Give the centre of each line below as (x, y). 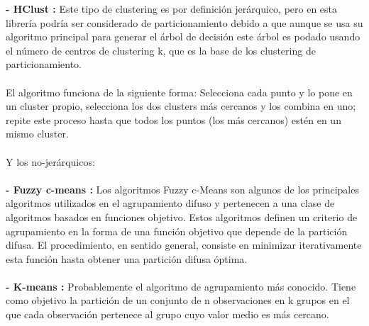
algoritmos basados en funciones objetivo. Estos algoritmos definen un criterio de (182, 217)
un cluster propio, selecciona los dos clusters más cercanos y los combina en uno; (181, 106)
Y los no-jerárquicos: (50, 161)
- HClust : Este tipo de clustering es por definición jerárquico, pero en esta (172, 9)
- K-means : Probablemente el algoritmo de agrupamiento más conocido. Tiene (181, 286)
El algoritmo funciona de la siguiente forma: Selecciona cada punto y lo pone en (179, 92)
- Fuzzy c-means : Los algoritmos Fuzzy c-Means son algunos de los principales (182, 189)
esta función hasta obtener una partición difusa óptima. (127, 258)
